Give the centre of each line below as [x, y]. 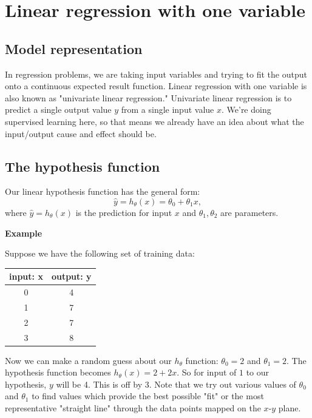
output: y [71, 276]
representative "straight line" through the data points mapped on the [133, 408]
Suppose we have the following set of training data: [100, 253]
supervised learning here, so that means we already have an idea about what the [154, 121]
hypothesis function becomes [58, 372]
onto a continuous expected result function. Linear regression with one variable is [156, 86]
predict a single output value [58, 110]
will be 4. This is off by [99, 384]
